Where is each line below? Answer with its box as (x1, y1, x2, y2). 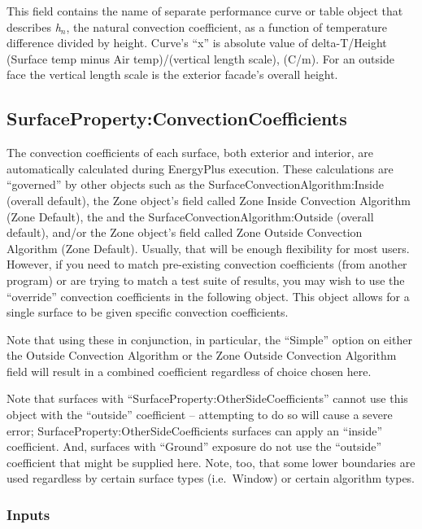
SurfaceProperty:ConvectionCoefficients (7, 106, 347, 131)
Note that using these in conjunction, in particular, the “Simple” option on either (7, 330, 412, 348)
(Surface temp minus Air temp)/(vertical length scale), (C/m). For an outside (7, 50, 394, 67)
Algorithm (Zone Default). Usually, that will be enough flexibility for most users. (7, 239, 410, 256)
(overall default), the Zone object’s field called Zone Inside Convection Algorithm (7, 191, 411, 208)
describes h (7, 18, 61, 35)
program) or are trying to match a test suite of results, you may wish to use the (7, 271, 405, 288)
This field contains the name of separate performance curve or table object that (7, 2, 403, 19)
